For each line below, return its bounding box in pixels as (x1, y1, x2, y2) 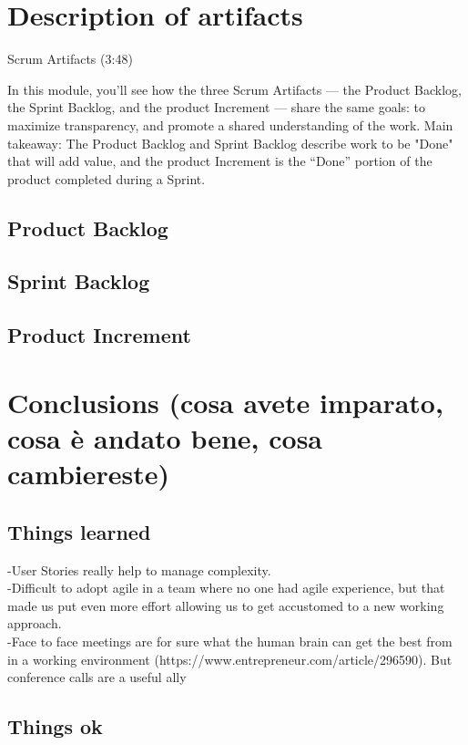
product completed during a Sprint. (7, 169, 206, 188)
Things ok (7, 712, 103, 740)
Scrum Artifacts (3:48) (7, 49, 133, 68)
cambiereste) (7, 455, 169, 492)
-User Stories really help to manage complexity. (7, 560, 271, 579)
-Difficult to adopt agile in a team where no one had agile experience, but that (7, 578, 445, 597)
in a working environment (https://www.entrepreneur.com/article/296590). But (7, 649, 453, 668)
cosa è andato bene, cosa (7, 419, 323, 456)
